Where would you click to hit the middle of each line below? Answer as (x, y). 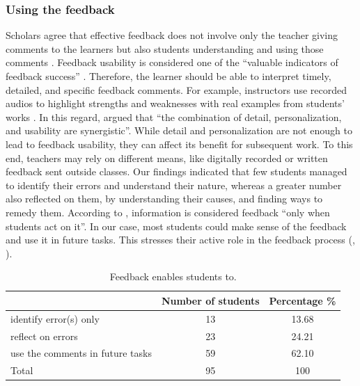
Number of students (210, 300)
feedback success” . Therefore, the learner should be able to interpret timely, (169, 76)
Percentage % (303, 300)
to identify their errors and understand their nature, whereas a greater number (174, 185)
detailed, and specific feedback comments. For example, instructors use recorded (176, 89)
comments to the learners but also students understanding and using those (165, 48)
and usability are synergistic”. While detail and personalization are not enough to (179, 130)
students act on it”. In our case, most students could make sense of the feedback (176, 226)
